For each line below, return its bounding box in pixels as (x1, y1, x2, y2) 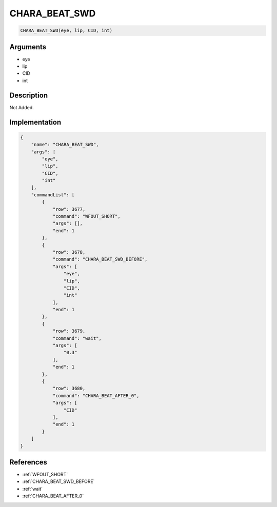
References (9, 458, 47, 467)
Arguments (9, 43, 47, 51)
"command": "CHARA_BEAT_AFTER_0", (52, 393, 140, 398)
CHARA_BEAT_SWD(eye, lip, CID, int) (20, 28, 113, 33)
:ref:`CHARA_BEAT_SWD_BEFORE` (22, 478, 95, 484)
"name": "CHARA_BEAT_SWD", (31, 141, 100, 148)
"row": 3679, (52, 328, 86, 334)
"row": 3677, (52, 206, 86, 212)
